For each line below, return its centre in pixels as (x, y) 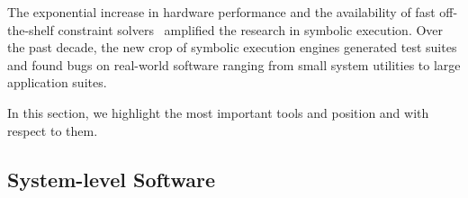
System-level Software (112, 179)
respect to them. (53, 130)
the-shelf (31, 29)
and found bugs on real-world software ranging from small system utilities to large (234, 64)
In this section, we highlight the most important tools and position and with (218, 112)
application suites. (57, 82)
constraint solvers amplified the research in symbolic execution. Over (251, 29)
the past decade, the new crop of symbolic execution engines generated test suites (232, 47)
